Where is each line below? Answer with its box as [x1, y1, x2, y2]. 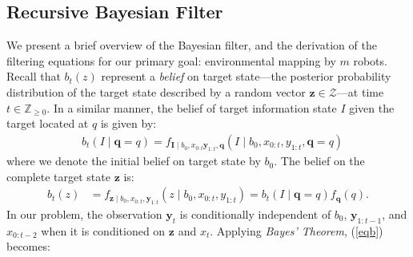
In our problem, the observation [6, 205, 162, 222]
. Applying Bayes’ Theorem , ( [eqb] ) [210, 222, 383, 239]
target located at [6, 115, 89, 132]
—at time [336, 83, 384, 100]
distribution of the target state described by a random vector [6, 83, 306, 100]
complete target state [6, 168, 110, 184]
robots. [353, 52, 387, 69]
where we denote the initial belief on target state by [6, 152, 261, 169]
